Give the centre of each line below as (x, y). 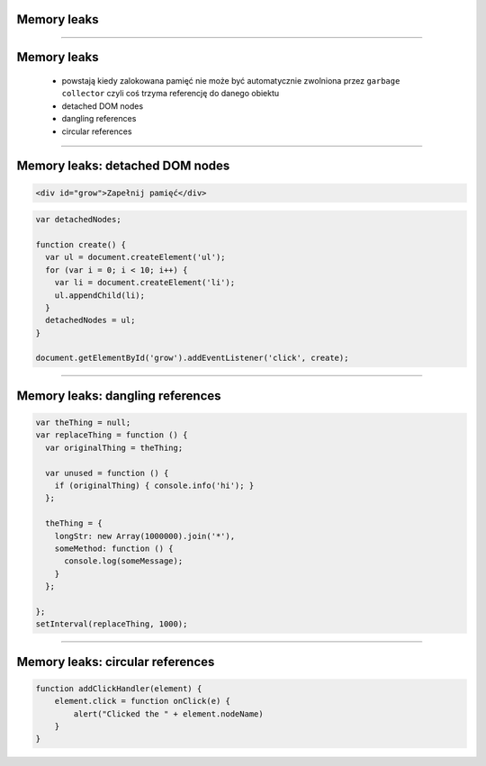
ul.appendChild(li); (100, 295)
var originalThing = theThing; (114, 447)
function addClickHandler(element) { (119, 688)
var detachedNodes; (78, 220)
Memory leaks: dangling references (119, 396)
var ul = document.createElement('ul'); (135, 257)
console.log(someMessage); (124, 561)
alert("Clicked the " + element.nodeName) (169, 714)
